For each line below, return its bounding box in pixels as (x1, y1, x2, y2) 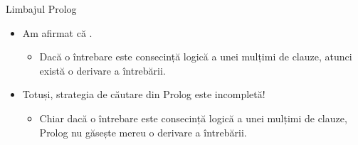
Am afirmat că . (22, 25, 93, 40)
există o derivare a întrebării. (39, 63, 166, 77)
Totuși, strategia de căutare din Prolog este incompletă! (22, 87, 265, 102)
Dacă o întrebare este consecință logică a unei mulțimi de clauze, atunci (39, 49, 352, 64)
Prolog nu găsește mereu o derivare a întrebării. (39, 124, 247, 139)
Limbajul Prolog (6, 1, 77, 16)
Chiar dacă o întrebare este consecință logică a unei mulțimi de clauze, (39, 110, 347, 125)
